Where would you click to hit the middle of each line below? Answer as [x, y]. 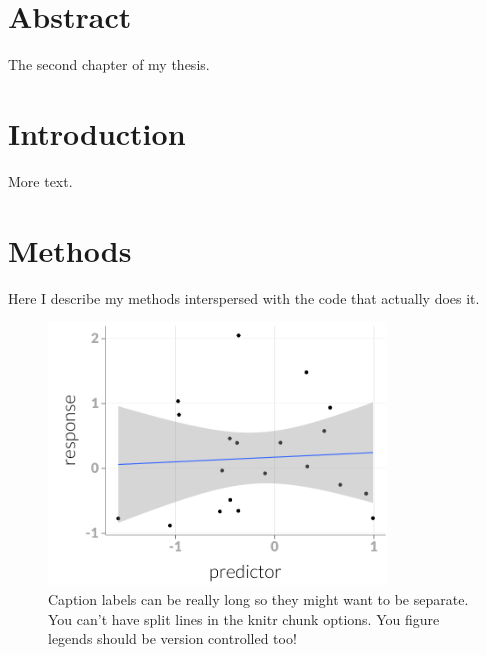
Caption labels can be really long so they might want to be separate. [258, 599]
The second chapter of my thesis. [109, 64]
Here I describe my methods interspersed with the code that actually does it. [244, 297]
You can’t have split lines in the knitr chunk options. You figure [244, 618]
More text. [40, 180]
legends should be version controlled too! [172, 638]
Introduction [97, 132]
